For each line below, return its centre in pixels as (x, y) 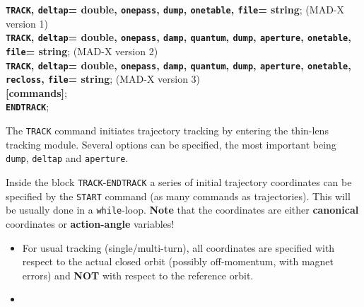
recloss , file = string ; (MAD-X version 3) (103, 79)
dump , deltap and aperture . (67, 158)
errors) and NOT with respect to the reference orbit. (138, 275)
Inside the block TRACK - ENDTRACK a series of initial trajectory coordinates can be (179, 182)
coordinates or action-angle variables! (90, 224)
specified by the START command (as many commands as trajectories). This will (178, 196)
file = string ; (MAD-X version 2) (82, 51)
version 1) (27, 23)
